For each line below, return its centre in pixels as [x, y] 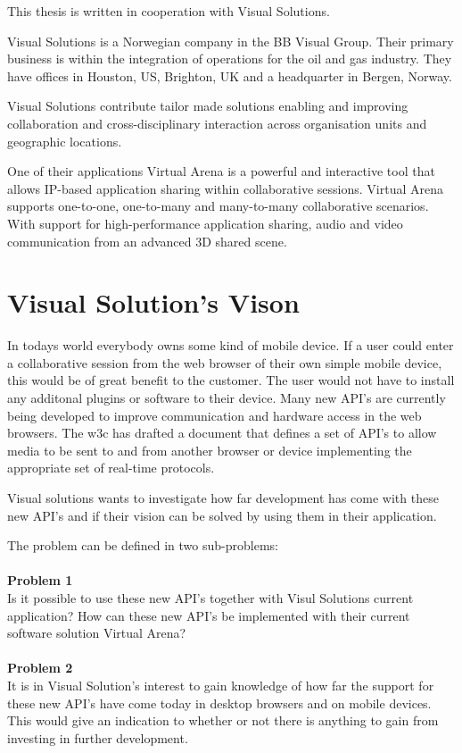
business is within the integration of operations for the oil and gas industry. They [230, 59]
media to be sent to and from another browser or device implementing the [210, 450]
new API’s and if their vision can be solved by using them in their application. [222, 515]
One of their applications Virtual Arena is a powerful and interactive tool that [221, 171]
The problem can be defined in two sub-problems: [143, 545]
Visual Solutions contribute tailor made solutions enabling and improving [208, 106]
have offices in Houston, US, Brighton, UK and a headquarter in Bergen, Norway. [230, 75]
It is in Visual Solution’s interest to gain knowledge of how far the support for [221, 685]
